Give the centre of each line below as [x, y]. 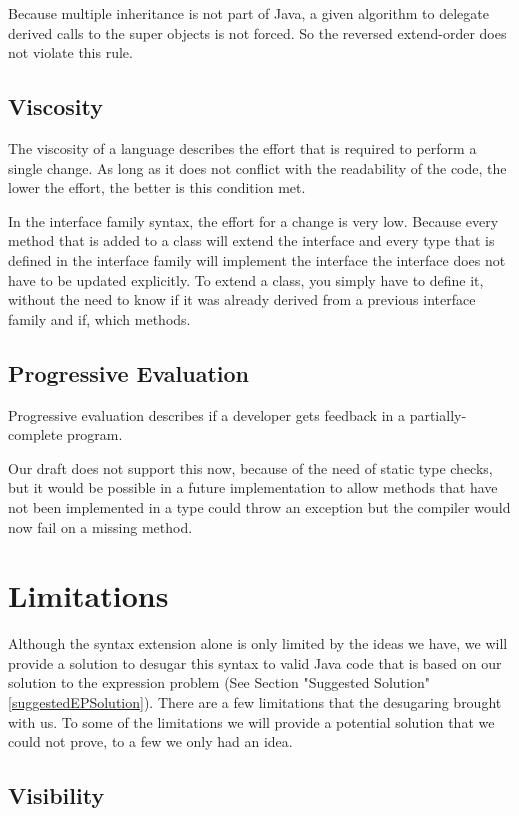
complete [35, 434]
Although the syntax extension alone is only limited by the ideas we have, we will [258, 643]
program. [95, 434]
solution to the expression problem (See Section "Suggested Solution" [219, 682]
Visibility [56, 795]
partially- [438, 414]
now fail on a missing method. [100, 526]
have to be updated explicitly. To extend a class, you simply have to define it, [246, 279]
